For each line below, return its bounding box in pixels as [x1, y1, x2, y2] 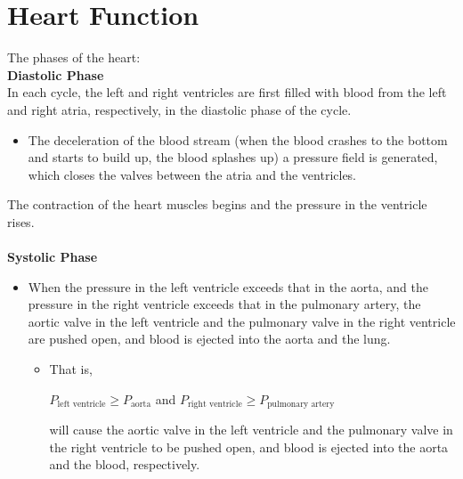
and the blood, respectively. [49, 455, 200, 474]
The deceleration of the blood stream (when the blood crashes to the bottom [28, 130, 448, 149]
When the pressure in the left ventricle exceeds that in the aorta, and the [28, 277, 428, 296]
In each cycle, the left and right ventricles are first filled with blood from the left [7, 83, 447, 101]
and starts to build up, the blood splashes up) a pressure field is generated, [28, 148, 438, 166]
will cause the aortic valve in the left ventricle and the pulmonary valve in [49, 420, 453, 439]
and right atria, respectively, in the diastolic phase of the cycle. [7, 100, 352, 118]
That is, [49, 360, 93, 378]
